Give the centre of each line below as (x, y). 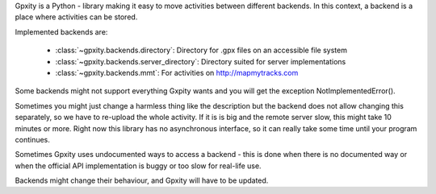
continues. (32, 139)
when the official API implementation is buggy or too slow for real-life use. (138, 166)
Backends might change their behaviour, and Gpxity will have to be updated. (142, 180)
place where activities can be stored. (76, 17)
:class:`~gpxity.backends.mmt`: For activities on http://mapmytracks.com (177, 72)
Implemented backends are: (61, 31)
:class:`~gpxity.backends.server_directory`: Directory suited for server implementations (201, 61)
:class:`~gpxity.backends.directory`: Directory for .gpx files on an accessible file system (201, 50)
